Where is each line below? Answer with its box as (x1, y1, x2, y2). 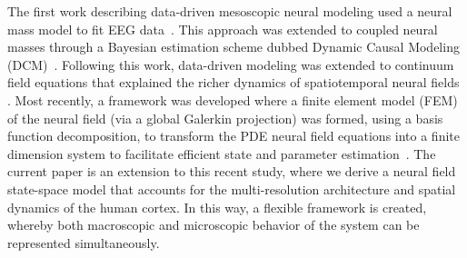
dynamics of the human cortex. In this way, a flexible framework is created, (7, 197, 427, 216)
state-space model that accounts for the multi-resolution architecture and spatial (7, 179, 456, 198)
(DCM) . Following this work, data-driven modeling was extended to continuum (7, 55, 454, 74)
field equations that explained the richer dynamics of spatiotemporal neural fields (7, 73, 460, 92)
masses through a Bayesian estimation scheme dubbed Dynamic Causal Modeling (7, 37, 460, 56)
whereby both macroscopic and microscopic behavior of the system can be (7, 215, 420, 234)
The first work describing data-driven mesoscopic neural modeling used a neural (7, 2, 452, 20)
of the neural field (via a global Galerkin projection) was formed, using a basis (7, 108, 443, 127)
